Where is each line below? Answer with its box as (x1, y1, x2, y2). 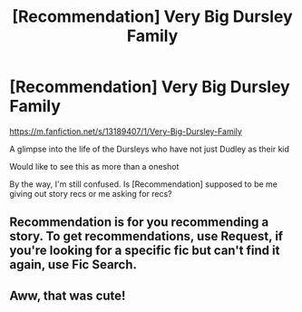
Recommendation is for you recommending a (9, 215, 269, 230)
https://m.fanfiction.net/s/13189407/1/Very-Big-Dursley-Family (9, 125, 243, 137)
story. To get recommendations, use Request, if (9, 229, 284, 244)
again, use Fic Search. (9, 257, 138, 273)
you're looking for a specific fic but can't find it (9, 243, 280, 258)
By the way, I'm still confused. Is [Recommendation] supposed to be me (9, 179, 278, 190)
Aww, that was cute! (9, 288, 126, 303)
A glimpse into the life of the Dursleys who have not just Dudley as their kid (9, 143, 290, 154)
